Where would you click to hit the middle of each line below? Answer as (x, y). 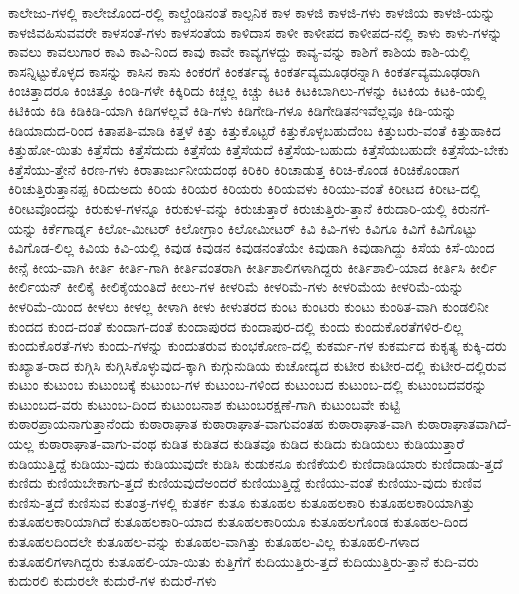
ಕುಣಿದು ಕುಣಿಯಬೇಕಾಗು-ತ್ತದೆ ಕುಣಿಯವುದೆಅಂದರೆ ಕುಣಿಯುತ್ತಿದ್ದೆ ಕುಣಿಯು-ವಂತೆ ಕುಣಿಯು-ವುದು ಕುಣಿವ (245, 482)
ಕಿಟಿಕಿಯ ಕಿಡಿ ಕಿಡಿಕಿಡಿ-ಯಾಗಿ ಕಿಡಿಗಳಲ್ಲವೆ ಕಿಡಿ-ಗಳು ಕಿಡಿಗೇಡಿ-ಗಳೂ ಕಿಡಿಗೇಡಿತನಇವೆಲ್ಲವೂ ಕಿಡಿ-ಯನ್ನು (232, 109)
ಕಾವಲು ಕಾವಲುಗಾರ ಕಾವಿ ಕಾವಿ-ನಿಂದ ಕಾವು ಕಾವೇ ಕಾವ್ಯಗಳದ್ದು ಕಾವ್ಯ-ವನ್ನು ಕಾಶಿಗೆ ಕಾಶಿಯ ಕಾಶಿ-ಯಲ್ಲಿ (239, 51)
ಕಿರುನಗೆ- (471, 207)
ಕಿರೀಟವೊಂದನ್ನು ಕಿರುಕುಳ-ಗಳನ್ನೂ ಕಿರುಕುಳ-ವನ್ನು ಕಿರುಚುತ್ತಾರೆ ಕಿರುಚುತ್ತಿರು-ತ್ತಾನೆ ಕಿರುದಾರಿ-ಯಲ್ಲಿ (227, 207)
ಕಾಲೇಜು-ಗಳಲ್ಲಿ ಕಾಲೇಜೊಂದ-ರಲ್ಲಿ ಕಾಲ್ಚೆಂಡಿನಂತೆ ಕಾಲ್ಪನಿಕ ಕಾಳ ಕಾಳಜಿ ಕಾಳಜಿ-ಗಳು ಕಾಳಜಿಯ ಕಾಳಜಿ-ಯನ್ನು (252, 12)
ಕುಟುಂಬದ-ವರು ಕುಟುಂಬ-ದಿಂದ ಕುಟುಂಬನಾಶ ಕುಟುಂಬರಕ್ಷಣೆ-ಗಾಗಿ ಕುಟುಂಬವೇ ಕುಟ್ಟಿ (204, 403)
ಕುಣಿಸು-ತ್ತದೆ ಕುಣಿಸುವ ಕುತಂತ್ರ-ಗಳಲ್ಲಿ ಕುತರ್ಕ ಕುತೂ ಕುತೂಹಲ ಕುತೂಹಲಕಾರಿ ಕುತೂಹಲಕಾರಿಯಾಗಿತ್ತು (241, 501)
